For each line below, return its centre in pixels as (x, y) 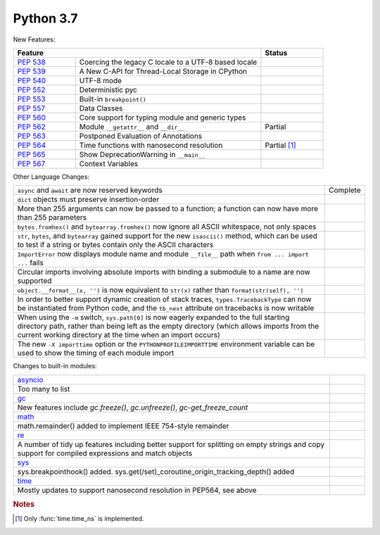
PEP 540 (32, 80)
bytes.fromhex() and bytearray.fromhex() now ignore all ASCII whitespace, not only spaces (167, 227)
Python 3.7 (45, 18)
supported (34, 281)
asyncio (30, 379)
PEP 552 (31, 89)
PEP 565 (31, 154)
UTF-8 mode (101, 80)
